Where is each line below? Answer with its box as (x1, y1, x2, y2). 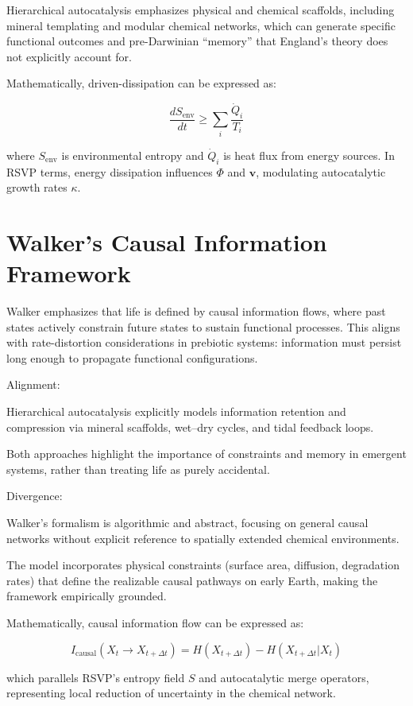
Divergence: (6, 487, 63, 504)
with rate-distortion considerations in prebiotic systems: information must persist (6, 334, 402, 351)
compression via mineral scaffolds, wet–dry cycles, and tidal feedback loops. (6, 418, 374, 435)
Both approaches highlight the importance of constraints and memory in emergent (6, 445, 407, 462)
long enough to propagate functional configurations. (6, 349, 258, 366)
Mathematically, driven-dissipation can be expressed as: (6, 75, 276, 91)
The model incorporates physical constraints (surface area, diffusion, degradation (6, 557, 399, 573)
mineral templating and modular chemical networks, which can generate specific (6, 17, 396, 33)
